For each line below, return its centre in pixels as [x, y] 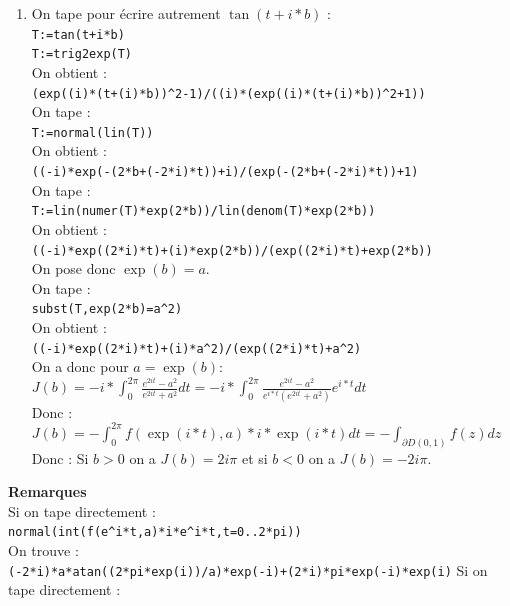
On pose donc [73, 268]
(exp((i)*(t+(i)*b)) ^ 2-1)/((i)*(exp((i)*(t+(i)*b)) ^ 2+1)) [228, 93]
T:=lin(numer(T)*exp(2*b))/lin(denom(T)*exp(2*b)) [203, 211]
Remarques [47, 491]
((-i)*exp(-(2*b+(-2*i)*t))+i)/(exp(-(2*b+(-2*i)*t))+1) [225, 172]
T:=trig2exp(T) [82, 54]
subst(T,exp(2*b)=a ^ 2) [107, 309]
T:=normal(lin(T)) [92, 132]
